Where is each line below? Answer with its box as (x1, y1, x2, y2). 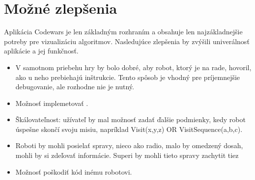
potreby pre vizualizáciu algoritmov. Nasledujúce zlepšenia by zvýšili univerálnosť (4, 36, 250, 46)
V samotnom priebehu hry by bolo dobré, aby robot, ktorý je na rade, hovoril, (15, 62, 252, 72)
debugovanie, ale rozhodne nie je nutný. (15, 81, 134, 92)
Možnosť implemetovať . (15, 98, 88, 108)
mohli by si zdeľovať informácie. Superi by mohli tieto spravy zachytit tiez (15, 150, 239, 160)
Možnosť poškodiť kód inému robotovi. (15, 166, 132, 177)
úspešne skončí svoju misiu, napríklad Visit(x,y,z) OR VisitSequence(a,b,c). (15, 124, 243, 134)
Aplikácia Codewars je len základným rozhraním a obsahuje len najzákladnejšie (4, 26, 243, 37)
